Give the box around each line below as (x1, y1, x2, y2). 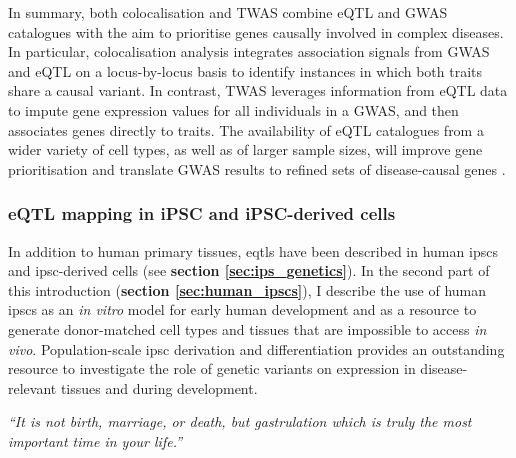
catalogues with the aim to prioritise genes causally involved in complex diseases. (8, 21, 504, 42)
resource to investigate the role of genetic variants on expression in (8, 358, 416, 379)
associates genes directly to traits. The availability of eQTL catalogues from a (8, 119, 484, 140)
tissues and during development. (60, 377, 258, 398)
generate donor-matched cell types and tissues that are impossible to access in (8, 318, 487, 339)
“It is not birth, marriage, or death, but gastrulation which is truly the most (8, 411, 472, 432)
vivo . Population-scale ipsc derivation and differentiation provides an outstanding (8, 338, 505, 359)
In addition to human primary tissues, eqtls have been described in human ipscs (8, 240, 498, 261)
